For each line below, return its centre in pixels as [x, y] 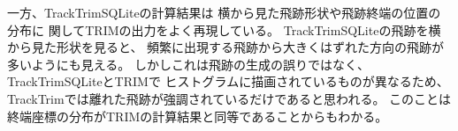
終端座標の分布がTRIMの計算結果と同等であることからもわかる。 [198, 116]
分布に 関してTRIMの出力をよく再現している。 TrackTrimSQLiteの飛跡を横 [224, 29]
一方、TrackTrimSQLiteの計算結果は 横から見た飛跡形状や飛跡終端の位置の [224, 12]
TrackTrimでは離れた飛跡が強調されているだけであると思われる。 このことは [229, 98]
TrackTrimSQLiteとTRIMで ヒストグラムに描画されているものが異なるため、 [228, 81]
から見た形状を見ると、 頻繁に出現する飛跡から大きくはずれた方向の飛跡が [226, 47]
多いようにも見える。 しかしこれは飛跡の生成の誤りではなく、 [188, 64]
